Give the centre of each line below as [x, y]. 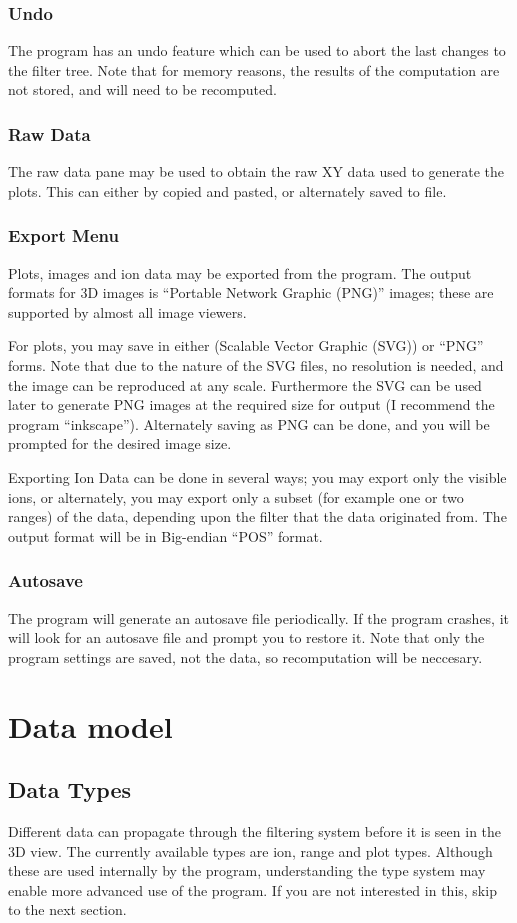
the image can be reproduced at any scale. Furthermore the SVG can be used [245, 384]
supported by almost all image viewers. [127, 311]
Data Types [69, 789]
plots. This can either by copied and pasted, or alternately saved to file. [227, 190]
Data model [90, 725]
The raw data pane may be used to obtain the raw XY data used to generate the [256, 171]
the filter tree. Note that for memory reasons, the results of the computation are [254, 69]
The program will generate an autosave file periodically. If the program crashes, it [259, 617]
